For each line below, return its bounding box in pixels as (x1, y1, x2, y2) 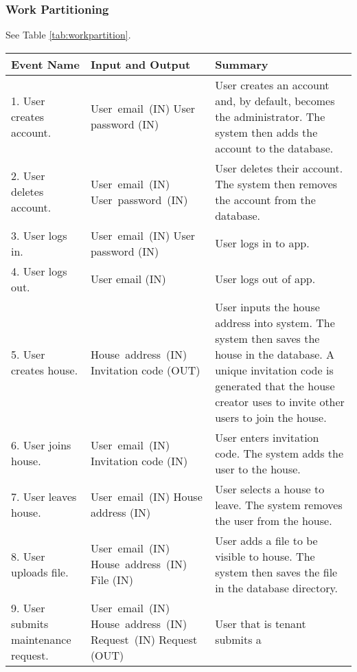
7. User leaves (11, 489, 77, 505)
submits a (215, 631, 262, 647)
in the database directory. (215, 579, 338, 596)
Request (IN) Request (90, 631, 198, 647)
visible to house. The (215, 548, 315, 564)
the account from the (215, 191, 316, 208)
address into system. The (215, 314, 335, 331)
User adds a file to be (215, 532, 318, 548)
